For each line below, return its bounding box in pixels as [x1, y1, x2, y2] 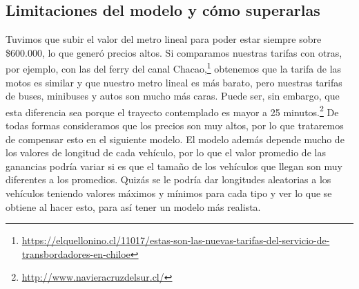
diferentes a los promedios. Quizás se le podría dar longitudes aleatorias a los [6, 172, 331, 187]
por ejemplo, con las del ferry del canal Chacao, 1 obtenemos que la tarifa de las [6, 59, 342, 76]
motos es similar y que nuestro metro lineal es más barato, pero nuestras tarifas [6, 75, 342, 89]
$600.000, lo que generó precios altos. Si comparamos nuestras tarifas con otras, [6, 45, 342, 59]
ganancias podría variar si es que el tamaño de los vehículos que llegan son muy [6, 158, 342, 173]
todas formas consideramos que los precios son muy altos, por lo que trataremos [6, 118, 344, 133]
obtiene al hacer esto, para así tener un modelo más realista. [6, 199, 261, 214]
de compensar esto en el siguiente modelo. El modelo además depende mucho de [6, 131, 345, 146]
